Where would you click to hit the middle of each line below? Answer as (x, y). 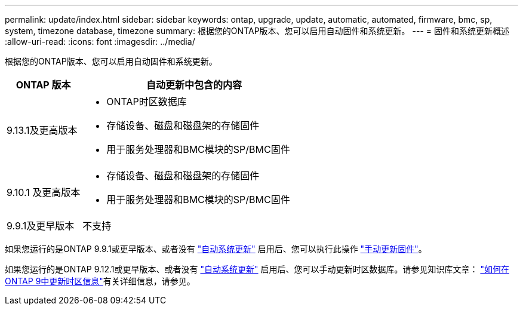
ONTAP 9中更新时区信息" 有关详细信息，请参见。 (100, 281)
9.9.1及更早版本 (41, 226)
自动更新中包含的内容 (194, 85)
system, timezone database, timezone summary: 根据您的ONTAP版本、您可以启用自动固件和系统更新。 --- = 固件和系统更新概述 (257, 31)
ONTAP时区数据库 (147, 102)
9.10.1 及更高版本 (44, 192)
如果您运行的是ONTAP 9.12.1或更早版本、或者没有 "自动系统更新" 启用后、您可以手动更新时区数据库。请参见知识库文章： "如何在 (257, 269)
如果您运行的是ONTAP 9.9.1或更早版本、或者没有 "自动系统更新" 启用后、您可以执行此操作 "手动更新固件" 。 (216, 249)
